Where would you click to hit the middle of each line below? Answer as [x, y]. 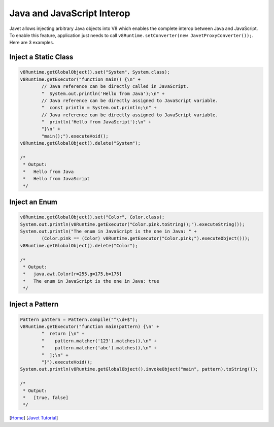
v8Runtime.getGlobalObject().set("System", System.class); [95, 72]
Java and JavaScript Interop [70, 13]
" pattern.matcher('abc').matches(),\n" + [99, 348]
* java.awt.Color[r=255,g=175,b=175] [72, 274]
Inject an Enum [33, 202]
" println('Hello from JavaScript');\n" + [96, 122]
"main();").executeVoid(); [75, 136]
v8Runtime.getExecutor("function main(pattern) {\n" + [90, 327]
